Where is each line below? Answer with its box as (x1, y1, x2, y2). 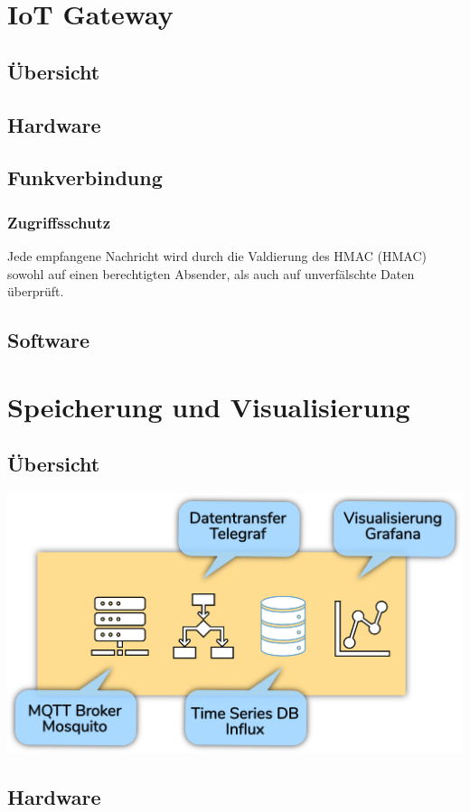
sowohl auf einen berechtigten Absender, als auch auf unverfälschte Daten (7, 264, 415, 283)
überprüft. (7, 282, 64, 301)
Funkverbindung (7, 163, 163, 191)
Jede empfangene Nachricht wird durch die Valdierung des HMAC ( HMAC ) (7, 246, 428, 265)
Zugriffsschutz (7, 210, 111, 233)
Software (7, 326, 90, 354)
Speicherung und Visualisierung (7, 387, 410, 425)
